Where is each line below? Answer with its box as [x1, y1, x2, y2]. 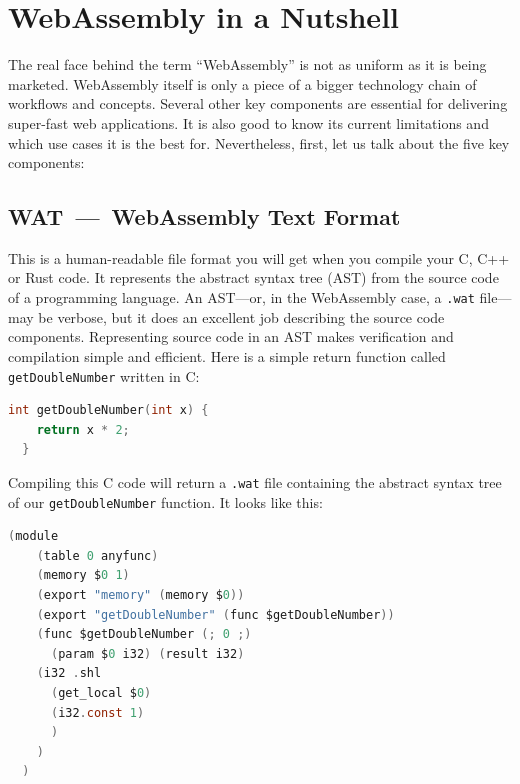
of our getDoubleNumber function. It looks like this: [8, 491, 323, 512]
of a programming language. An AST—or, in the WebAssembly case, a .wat [8, 287, 475, 308]
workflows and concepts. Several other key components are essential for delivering [8, 93, 508, 114]
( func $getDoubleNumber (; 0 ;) [36, 627, 252, 642]
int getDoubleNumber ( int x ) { [8, 403, 209, 418]
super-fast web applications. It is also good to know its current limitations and [8, 112, 489, 133]
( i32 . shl [36, 666, 102, 681]
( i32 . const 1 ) [50, 705, 145, 720]
